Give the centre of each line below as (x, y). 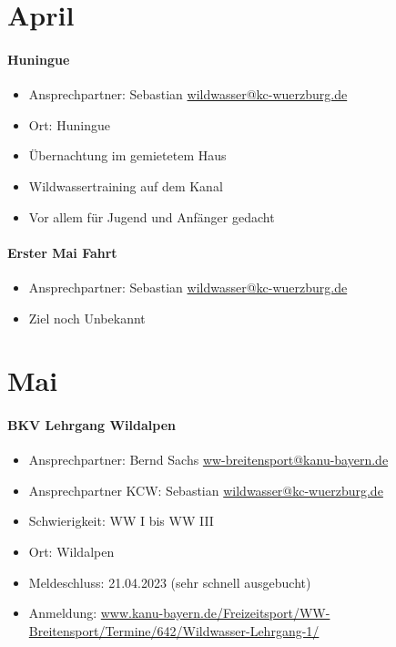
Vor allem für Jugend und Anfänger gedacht (152, 216)
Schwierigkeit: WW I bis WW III (121, 521)
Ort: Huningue (69, 124)
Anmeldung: (63, 613)
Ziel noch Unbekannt (87, 318)
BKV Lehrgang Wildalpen (92, 425)
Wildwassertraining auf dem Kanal (126, 185)
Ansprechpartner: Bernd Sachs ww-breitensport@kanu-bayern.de (208, 460)
